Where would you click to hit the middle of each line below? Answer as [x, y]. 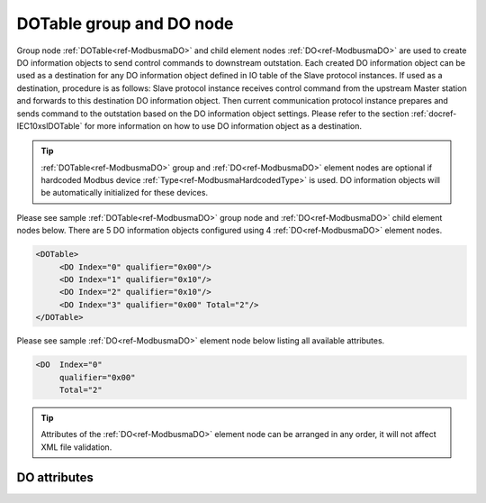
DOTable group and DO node [125, 23]
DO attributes [55, 477]
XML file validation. [76, 447]
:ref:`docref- [434, 114]
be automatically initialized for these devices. [125, 193]
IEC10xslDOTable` [49, 125]
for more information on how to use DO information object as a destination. [223, 125]
